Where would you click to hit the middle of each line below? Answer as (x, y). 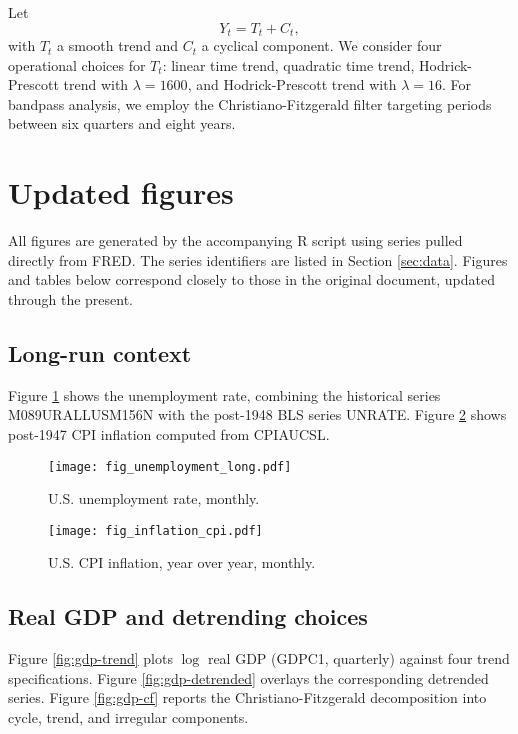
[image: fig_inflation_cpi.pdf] (155, 530)
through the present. (71, 298)
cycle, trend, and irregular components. (128, 716)
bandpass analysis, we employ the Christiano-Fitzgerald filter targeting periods (250, 103)
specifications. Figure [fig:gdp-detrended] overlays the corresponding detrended (248, 677)
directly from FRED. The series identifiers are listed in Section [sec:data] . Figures (258, 259)
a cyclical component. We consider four (321, 45)
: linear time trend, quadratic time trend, (288, 64)
